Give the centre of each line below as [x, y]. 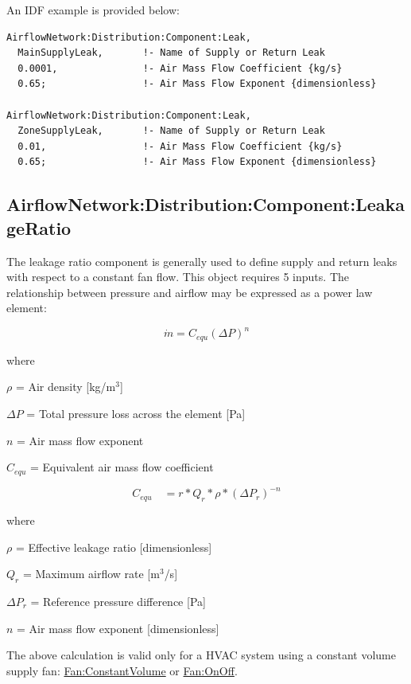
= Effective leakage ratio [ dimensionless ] [114, 547]
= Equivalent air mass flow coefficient [122, 467]
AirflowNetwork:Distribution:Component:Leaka [205, 204]
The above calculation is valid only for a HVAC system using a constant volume [201, 655]
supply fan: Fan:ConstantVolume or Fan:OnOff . [122, 670]
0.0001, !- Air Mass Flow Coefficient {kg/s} [180, 68]
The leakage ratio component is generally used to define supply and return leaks [202, 261]
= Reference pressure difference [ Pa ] [118, 601]
